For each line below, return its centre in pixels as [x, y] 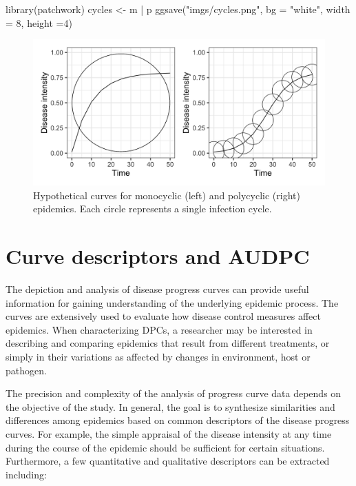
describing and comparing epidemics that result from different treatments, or [168, 343]
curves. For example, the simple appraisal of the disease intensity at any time [169, 434]
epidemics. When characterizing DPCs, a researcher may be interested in [159, 329]
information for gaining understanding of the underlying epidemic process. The [172, 302]
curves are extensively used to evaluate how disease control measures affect [163, 316]
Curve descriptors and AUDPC [158, 256]
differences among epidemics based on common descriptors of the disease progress [178, 420]
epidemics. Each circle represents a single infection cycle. [153, 209]
